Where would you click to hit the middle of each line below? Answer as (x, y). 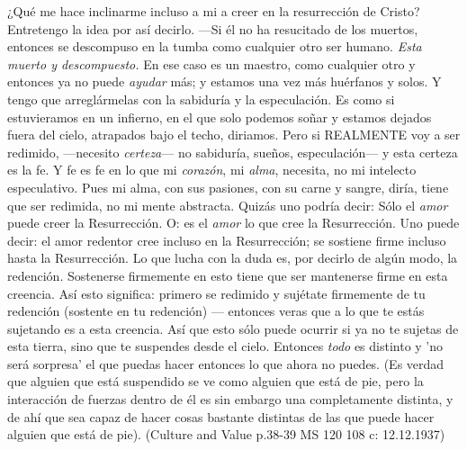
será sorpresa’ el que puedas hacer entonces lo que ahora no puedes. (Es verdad (226, 363)
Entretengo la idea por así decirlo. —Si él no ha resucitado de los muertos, (213, 28)
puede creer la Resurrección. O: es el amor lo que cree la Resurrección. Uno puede (233, 223)
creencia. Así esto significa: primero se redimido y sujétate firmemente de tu (216, 293)
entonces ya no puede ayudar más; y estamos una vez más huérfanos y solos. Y (225, 81)
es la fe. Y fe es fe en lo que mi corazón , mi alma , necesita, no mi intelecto (212, 170)
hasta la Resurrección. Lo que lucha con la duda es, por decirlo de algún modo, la (233, 258)
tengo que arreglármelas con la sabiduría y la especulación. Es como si (201, 99)
